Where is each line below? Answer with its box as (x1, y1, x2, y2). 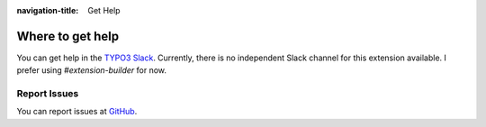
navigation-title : (16, 5, 79, 15)
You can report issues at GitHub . (16, 106, 138, 117)
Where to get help (16, 28, 120, 44)
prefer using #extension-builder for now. (16, 65, 166, 76)
